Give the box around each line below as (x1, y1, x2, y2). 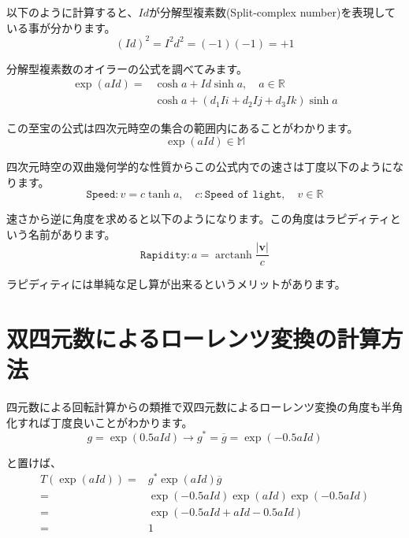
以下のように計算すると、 (6, 4, 139, 20)
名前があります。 (28, 225, 116, 242)
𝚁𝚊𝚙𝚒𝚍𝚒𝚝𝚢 (140, 249, 187, 261)
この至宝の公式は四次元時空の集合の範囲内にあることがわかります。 (6, 120, 359, 136)
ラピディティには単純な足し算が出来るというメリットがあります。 (6, 276, 346, 292)
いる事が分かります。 (6, 19, 116, 35)
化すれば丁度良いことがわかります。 (6, 414, 193, 430)
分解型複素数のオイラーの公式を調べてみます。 (6, 60, 248, 76)
